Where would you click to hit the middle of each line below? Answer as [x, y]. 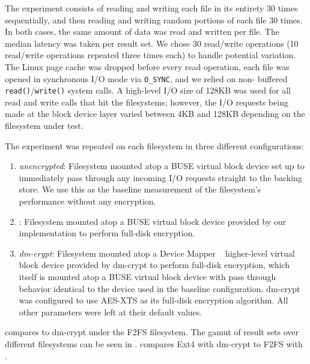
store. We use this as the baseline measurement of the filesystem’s [140, 189]
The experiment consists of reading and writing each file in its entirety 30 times [151, 8]
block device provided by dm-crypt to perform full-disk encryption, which [154, 265]
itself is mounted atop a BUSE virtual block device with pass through [147, 276]
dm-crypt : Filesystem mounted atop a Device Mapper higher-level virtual [157, 253]
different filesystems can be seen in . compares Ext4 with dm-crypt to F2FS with [154, 343]
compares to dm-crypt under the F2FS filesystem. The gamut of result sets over [152, 332]
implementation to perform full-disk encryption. [107, 233]
